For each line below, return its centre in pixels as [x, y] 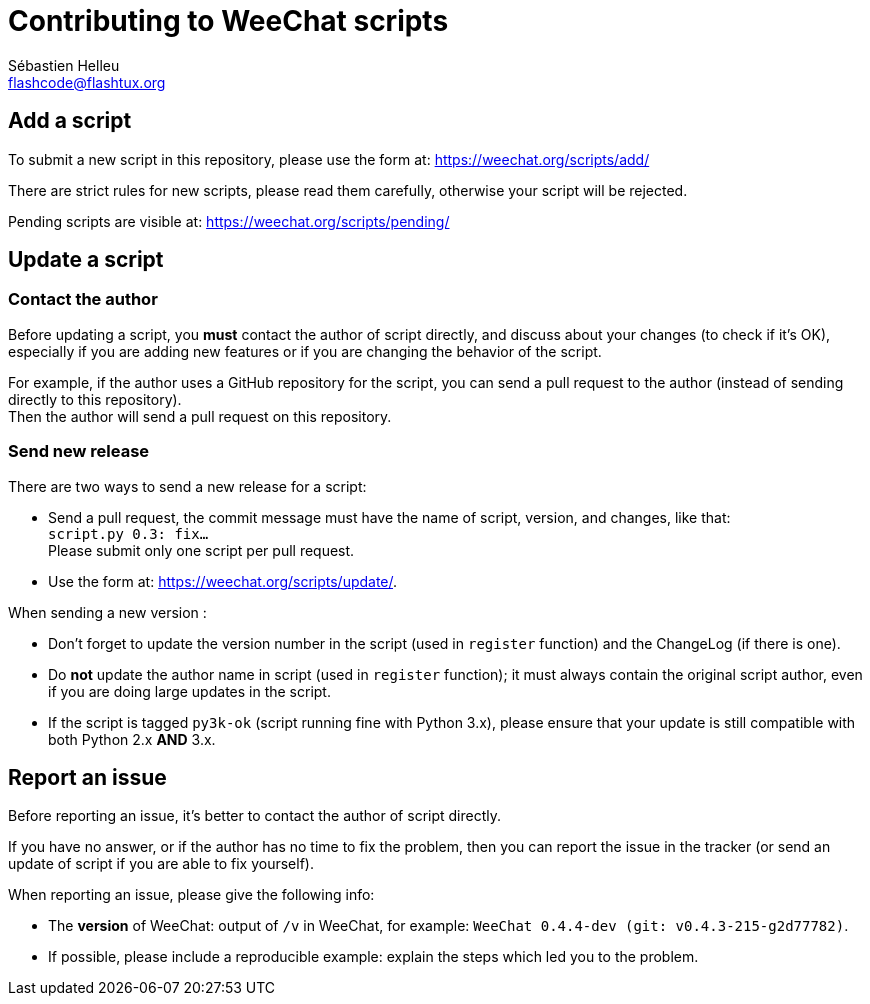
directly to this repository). [95, 399]
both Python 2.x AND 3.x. [132, 739]
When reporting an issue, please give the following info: [191, 895]
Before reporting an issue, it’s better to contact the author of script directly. [255, 816]
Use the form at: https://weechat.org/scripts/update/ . [223, 581]
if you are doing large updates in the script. [189, 691]
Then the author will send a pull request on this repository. [200, 416]
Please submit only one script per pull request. [201, 550]
